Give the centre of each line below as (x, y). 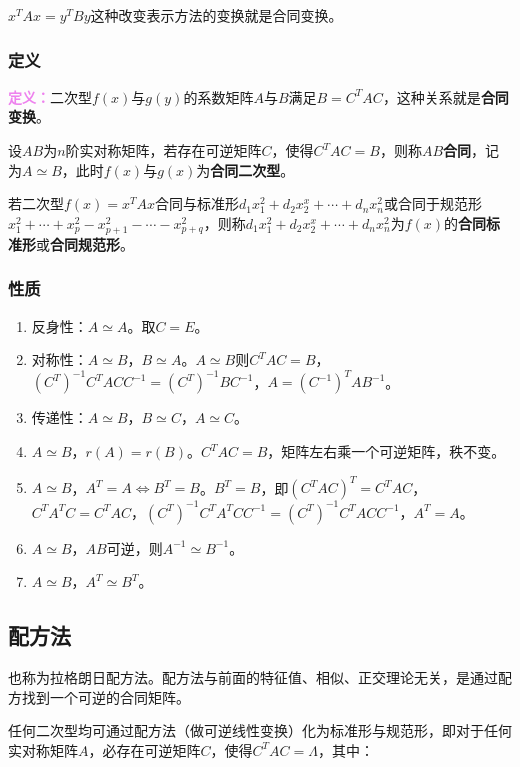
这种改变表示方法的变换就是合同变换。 (216, 15)
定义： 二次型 (50, 96)
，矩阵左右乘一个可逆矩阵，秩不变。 (386, 451)
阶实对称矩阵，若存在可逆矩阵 (163, 150)
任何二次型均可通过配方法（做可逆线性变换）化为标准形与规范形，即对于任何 (260, 730)
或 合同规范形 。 (85, 243)
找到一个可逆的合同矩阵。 (105, 696)
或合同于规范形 (433, 203)
